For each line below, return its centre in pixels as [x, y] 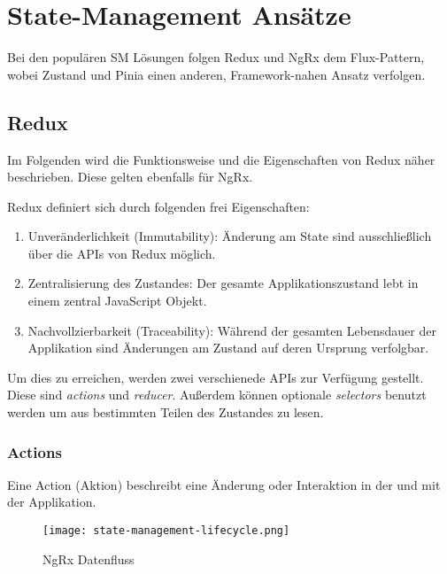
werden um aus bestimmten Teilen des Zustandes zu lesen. [166, 412]
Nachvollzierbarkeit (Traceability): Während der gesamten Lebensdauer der [232, 330]
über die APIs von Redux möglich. [122, 253]
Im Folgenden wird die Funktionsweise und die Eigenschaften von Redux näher [221, 159]
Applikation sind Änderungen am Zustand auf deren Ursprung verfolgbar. [228, 348]
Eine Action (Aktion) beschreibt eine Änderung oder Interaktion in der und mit [224, 484]
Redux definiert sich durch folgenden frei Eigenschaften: [158, 206]
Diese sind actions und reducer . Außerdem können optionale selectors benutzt [217, 395]
